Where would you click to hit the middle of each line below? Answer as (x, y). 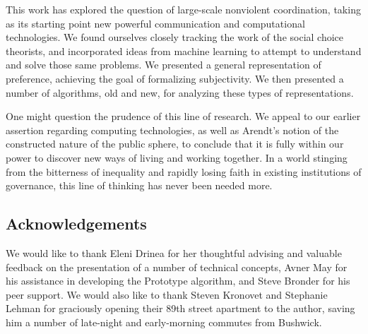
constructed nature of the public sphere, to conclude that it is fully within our (175, 144)
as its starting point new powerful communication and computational (155, 23)
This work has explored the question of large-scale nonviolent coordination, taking (183, 9)
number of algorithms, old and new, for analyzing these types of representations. (180, 92)
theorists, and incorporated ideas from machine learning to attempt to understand (184, 50)
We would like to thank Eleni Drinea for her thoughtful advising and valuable (174, 252)
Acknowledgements (76, 223)
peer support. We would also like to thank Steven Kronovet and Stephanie (167, 294)
